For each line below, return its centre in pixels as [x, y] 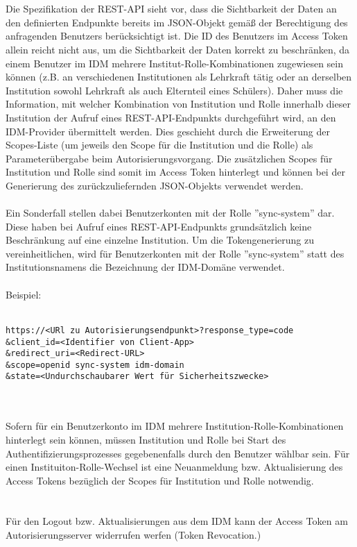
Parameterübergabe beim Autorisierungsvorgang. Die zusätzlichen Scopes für [169, 158]
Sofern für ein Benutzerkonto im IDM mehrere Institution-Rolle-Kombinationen [175, 426]
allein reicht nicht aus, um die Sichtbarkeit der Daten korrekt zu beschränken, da [178, 49]
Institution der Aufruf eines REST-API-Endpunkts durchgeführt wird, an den [171, 117]
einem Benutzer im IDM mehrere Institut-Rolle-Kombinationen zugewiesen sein [174, 63]
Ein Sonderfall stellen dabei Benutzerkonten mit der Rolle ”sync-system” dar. [170, 213]
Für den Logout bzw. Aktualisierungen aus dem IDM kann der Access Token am [177, 521]
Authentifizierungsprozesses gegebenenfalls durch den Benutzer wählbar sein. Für [178, 453]
